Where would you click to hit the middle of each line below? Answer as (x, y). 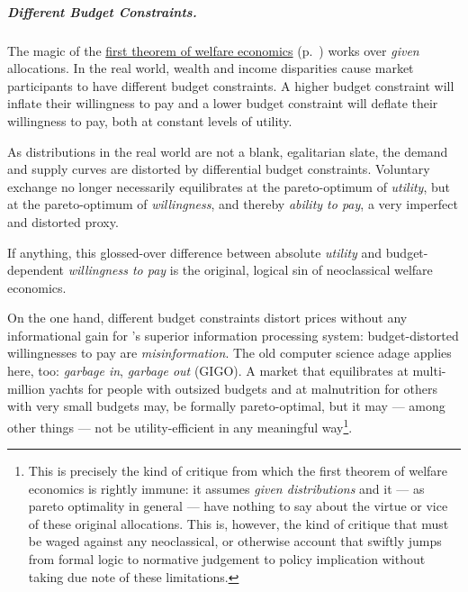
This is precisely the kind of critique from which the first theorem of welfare (238, 471)
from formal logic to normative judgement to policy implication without (227, 559)
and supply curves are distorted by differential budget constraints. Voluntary (219, 169)
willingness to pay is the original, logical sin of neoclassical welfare (250, 270)
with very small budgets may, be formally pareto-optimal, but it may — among (226, 406)
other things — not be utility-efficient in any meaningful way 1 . (180, 425)
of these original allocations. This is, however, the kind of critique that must (238, 523)
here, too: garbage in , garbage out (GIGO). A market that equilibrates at (208, 371)
